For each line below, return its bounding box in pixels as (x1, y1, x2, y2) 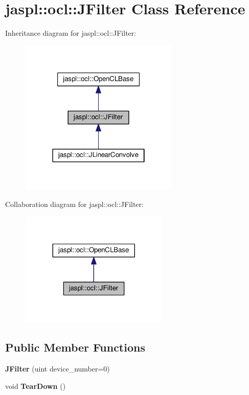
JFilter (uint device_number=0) (5, 363, 110, 374)
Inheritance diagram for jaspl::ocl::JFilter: (5, 28, 137, 38)
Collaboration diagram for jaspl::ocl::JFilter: (5, 199, 144, 210)
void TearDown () (5, 380, 66, 391)
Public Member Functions (5, 339, 145, 355)
